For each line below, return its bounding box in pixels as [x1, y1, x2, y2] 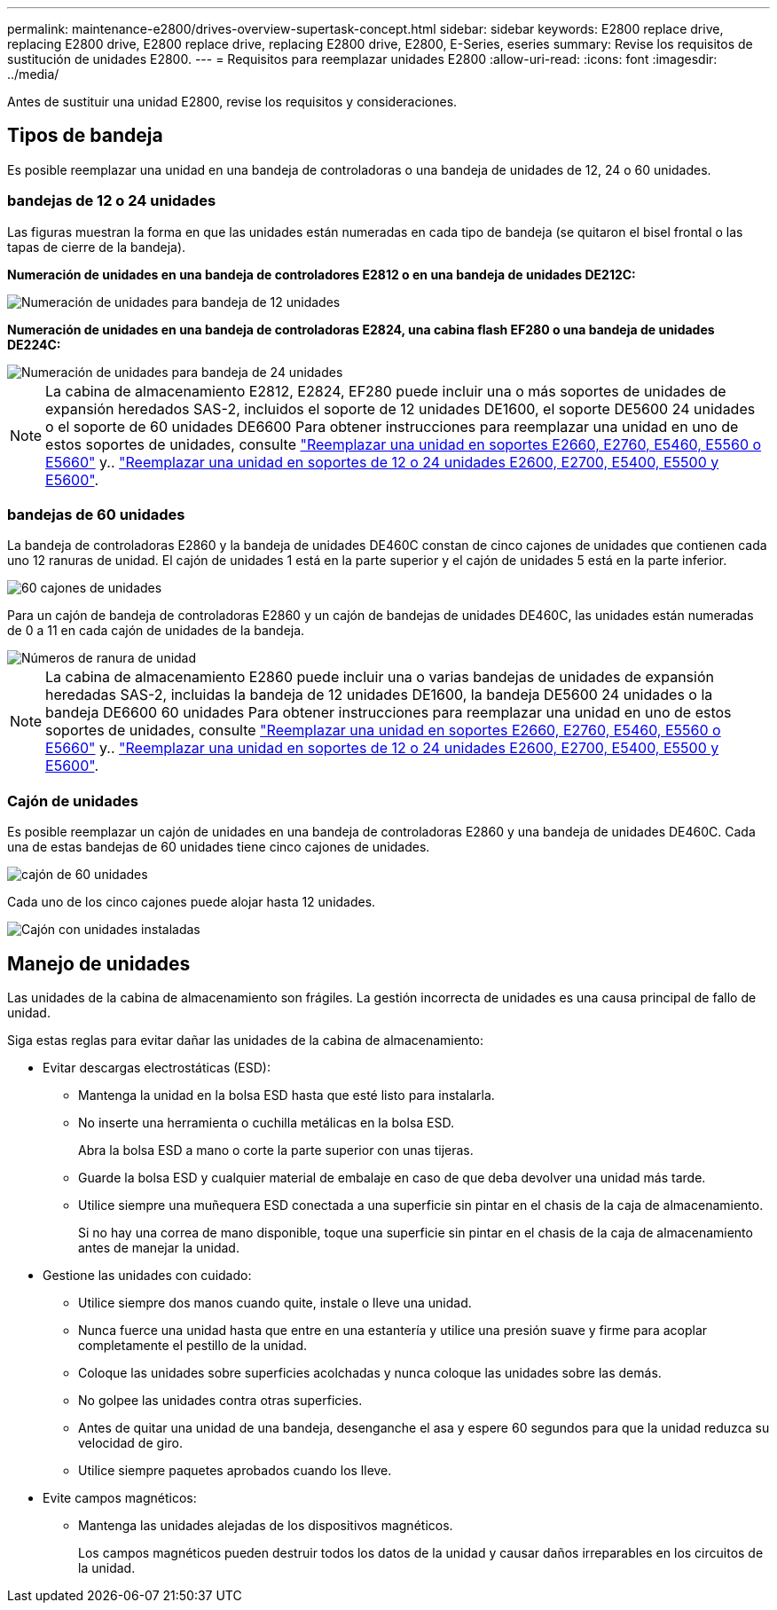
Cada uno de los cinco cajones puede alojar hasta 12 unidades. [7, 894, 376, 910]
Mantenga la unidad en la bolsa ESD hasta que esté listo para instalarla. [78, 1087, 495, 1103]
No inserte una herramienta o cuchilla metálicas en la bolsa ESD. [78, 1114, 454, 1130]
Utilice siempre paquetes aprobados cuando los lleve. [78, 1462, 392, 1478]
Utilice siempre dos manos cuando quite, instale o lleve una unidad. [78, 1294, 472, 1310]
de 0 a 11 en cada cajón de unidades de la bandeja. [7, 623, 305, 639]
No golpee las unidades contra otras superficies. [78, 1392, 363, 1408]
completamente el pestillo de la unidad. [78, 1337, 308, 1353]
